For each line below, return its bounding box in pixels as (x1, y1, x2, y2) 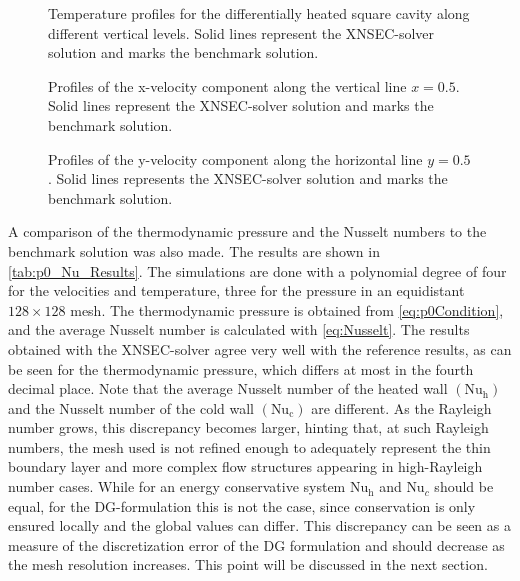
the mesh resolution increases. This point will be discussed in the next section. (8, 554, 488, 575)
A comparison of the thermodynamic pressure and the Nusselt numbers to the (8, 221, 487, 242)
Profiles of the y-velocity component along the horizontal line (48, 148, 423, 169)
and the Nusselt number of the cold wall (8, 397, 254, 418)
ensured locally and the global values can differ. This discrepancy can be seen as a (8, 515, 511, 536)
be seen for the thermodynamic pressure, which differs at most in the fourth (8, 358, 474, 379)
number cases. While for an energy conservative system (8, 476, 346, 497)
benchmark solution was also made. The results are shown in (8, 240, 380, 261)
